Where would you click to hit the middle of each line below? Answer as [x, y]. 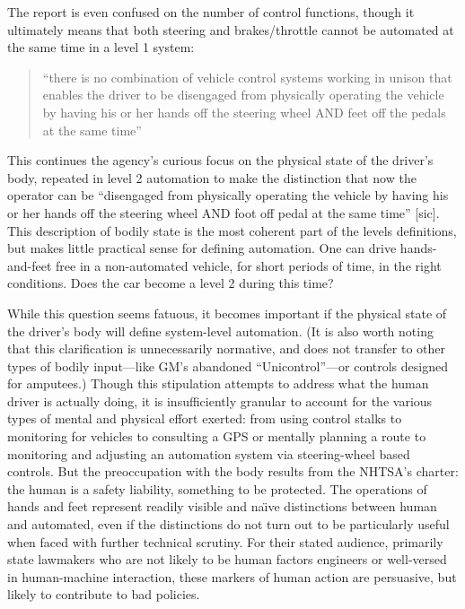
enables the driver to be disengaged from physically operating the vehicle [243, 95]
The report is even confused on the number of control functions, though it [211, 12]
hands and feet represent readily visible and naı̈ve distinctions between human [222, 506]
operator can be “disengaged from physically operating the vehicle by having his [228, 195]
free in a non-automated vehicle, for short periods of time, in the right [249, 265]
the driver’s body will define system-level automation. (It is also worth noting [220, 331]
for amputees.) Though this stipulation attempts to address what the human [218, 383]
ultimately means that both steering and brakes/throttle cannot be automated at [231, 29]
